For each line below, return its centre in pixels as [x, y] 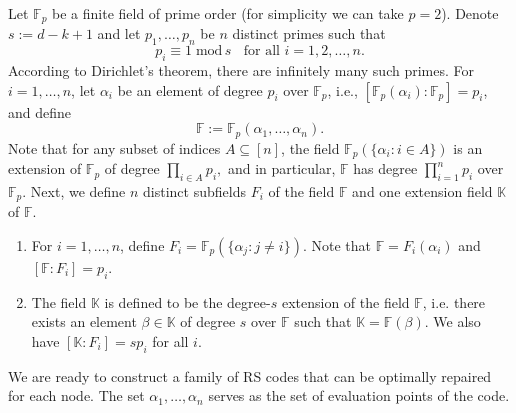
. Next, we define [74, 190]
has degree [385, 168]
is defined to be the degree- [187, 301]
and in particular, [281, 168]
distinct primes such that [309, 33]
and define [40, 111]
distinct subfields [194, 190]
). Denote [470, 13]
